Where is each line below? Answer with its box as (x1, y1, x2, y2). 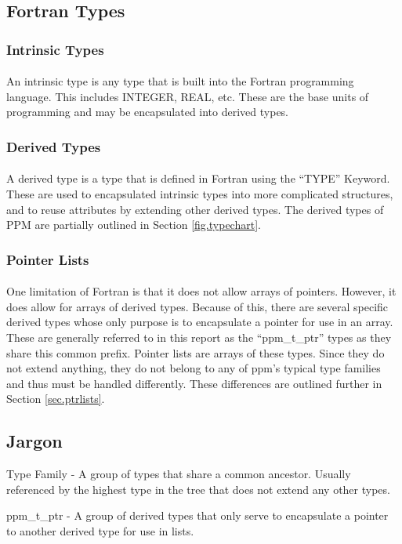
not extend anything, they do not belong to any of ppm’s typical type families (6, 360, 381, 376)
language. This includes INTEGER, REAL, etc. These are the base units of (6, 88, 369, 104)
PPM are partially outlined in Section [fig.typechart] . (6, 216, 261, 233)
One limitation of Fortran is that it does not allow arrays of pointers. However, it (6, 283, 397, 299)
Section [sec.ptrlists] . (6, 390, 105, 407)
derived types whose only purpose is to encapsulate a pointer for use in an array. (6, 314, 393, 330)
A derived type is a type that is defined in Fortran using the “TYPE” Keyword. (6, 170, 390, 187)
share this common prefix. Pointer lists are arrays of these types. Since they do (6, 344, 385, 361)
